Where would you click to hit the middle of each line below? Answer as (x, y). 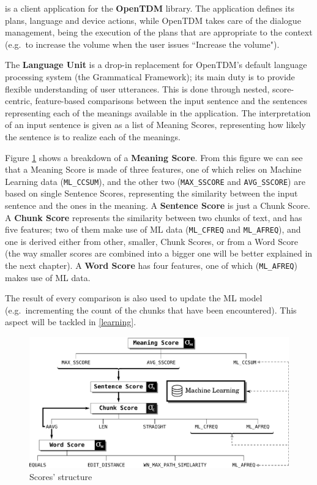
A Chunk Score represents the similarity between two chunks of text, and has (154, 217)
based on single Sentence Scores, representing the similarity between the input (151, 193)
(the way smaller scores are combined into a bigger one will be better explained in (159, 253)
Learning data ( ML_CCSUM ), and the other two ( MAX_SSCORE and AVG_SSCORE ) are (155, 181)
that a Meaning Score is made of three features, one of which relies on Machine (153, 169)
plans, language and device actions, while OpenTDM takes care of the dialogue (153, 20)
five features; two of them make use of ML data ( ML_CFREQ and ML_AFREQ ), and (153, 229)
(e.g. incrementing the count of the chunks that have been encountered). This (151, 310)
